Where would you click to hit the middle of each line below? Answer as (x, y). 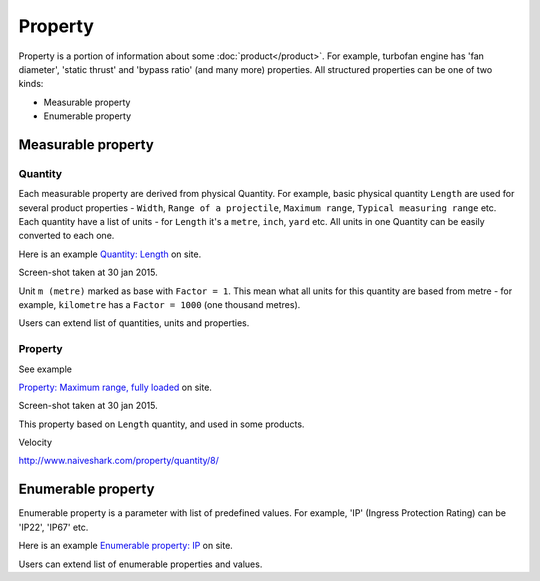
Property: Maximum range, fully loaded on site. (115, 387)
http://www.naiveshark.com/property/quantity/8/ (119, 461)
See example (45, 369)
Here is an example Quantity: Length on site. (110, 254)
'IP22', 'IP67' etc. (53, 527)
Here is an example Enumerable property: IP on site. (126, 546)
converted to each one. (66, 236)
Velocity (35, 442)
